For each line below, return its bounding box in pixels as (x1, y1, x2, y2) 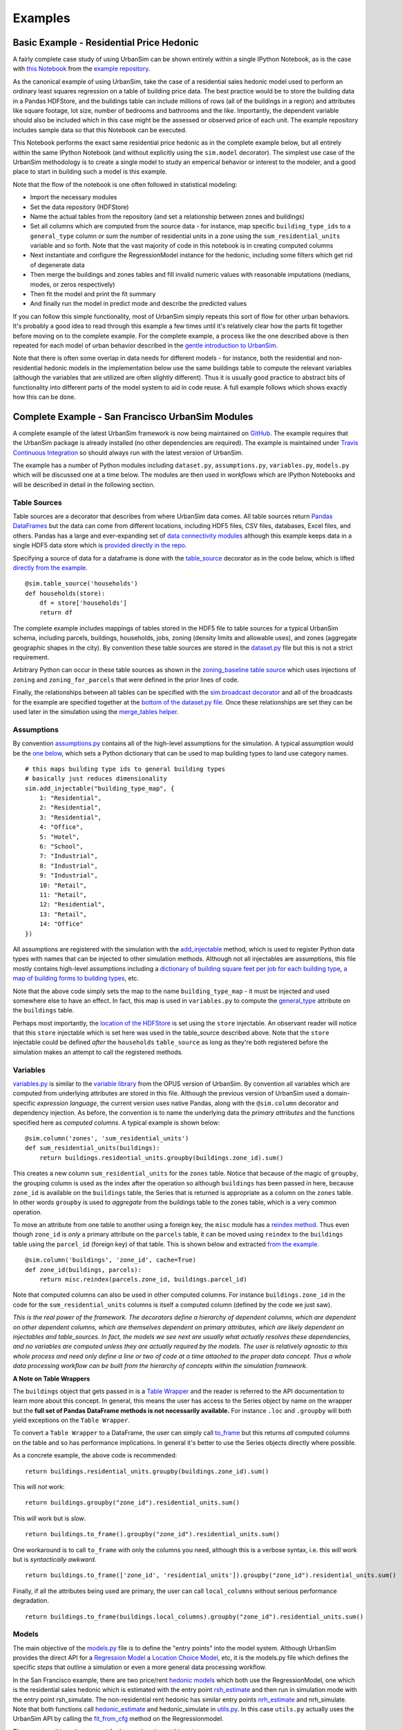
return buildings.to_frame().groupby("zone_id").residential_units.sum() (25, 1530, 280, 1538)
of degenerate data (30, 260, 86, 269)
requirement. (12, 653, 50, 662)
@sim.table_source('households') (25, 580, 138, 588)
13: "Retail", (39, 910, 88, 918)
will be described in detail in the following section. (12, 480, 155, 489)
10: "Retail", (39, 881, 88, 889)
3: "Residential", (39, 813, 102, 821)
